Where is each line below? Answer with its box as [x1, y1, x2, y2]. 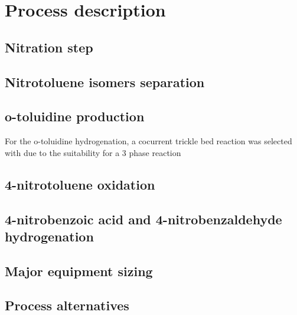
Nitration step [5, 38, 93, 56]
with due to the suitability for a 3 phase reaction [5, 146, 181, 158]
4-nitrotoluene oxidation [5, 175, 155, 193]
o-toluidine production [5, 107, 145, 125]
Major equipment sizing [5, 261, 153, 280]
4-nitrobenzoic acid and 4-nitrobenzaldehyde [5, 210, 282, 228]
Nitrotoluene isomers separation [5, 72, 205, 91]
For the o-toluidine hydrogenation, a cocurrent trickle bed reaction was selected [5, 135, 292, 147]
